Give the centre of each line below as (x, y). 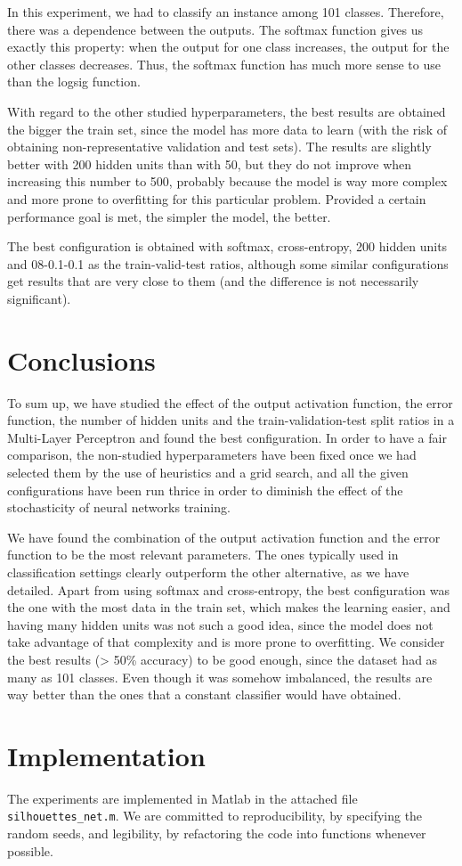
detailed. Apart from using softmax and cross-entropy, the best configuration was (228, 589)
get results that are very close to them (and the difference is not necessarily (213, 281)
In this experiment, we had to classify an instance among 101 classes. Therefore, (226, 12)
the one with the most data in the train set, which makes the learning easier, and (229, 607)
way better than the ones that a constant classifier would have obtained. (204, 694)
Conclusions (81, 359)
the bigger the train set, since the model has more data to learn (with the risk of (227, 129)
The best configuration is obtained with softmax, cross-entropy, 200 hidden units (227, 246)
